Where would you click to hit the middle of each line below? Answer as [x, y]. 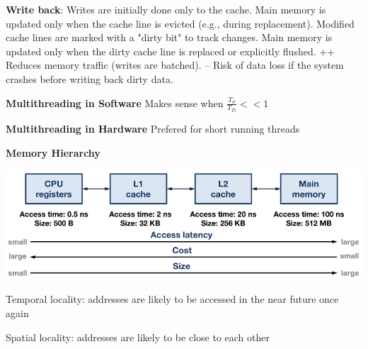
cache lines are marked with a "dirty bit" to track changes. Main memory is [169, 37]
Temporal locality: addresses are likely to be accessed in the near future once [172, 299]
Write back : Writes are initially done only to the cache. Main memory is [166, 9]
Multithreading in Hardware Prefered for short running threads [153, 129]
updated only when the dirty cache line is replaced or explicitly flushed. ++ [171, 51]
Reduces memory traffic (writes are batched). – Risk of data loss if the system [175, 65]
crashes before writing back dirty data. [90, 78]
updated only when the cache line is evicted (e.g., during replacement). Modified [180, 23]
